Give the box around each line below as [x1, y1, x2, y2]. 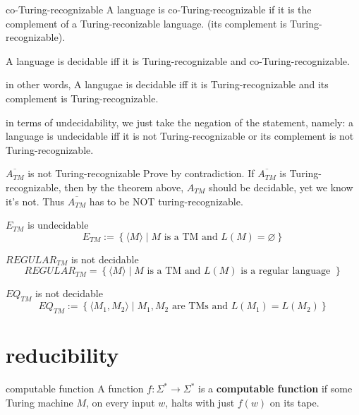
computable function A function [6, 381, 144, 396]
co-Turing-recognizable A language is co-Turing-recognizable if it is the [6, 2, 312, 16]
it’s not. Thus [6, 193, 64, 208]
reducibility [6, 340, 119, 369]
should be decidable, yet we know [208, 179, 353, 194]
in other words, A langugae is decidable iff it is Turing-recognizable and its [6, 77, 329, 92]
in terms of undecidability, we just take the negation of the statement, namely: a [6, 114, 353, 129]
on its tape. [269, 395, 320, 409]
